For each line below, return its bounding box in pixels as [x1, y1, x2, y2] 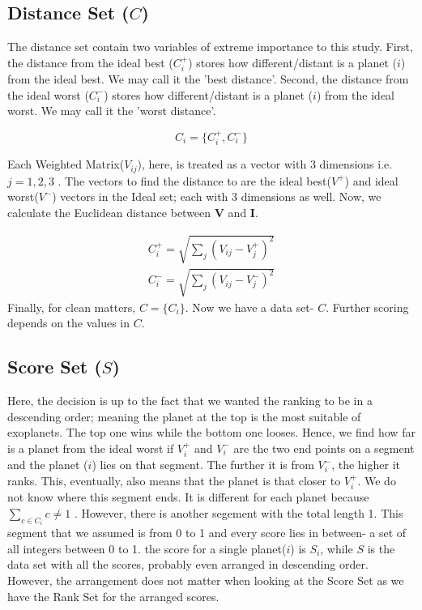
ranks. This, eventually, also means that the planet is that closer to [7, 471, 341, 488]
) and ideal [344, 172, 399, 189]
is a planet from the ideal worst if [7, 439, 174, 456]
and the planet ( [7, 456, 88, 473]
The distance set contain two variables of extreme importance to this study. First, [7, 38, 413, 55]
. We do [357, 471, 396, 488]
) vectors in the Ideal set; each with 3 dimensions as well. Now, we [52, 188, 382, 205]
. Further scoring [326, 298, 409, 315]
